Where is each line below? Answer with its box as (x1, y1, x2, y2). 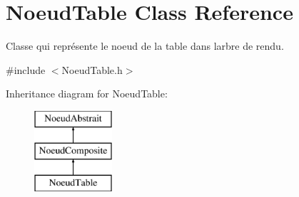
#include (6, 62, 46, 77)
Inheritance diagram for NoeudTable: (6, 86, 168, 101)
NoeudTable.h (61, 62, 123, 77)
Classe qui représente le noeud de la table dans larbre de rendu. (6, 38, 284, 53)
